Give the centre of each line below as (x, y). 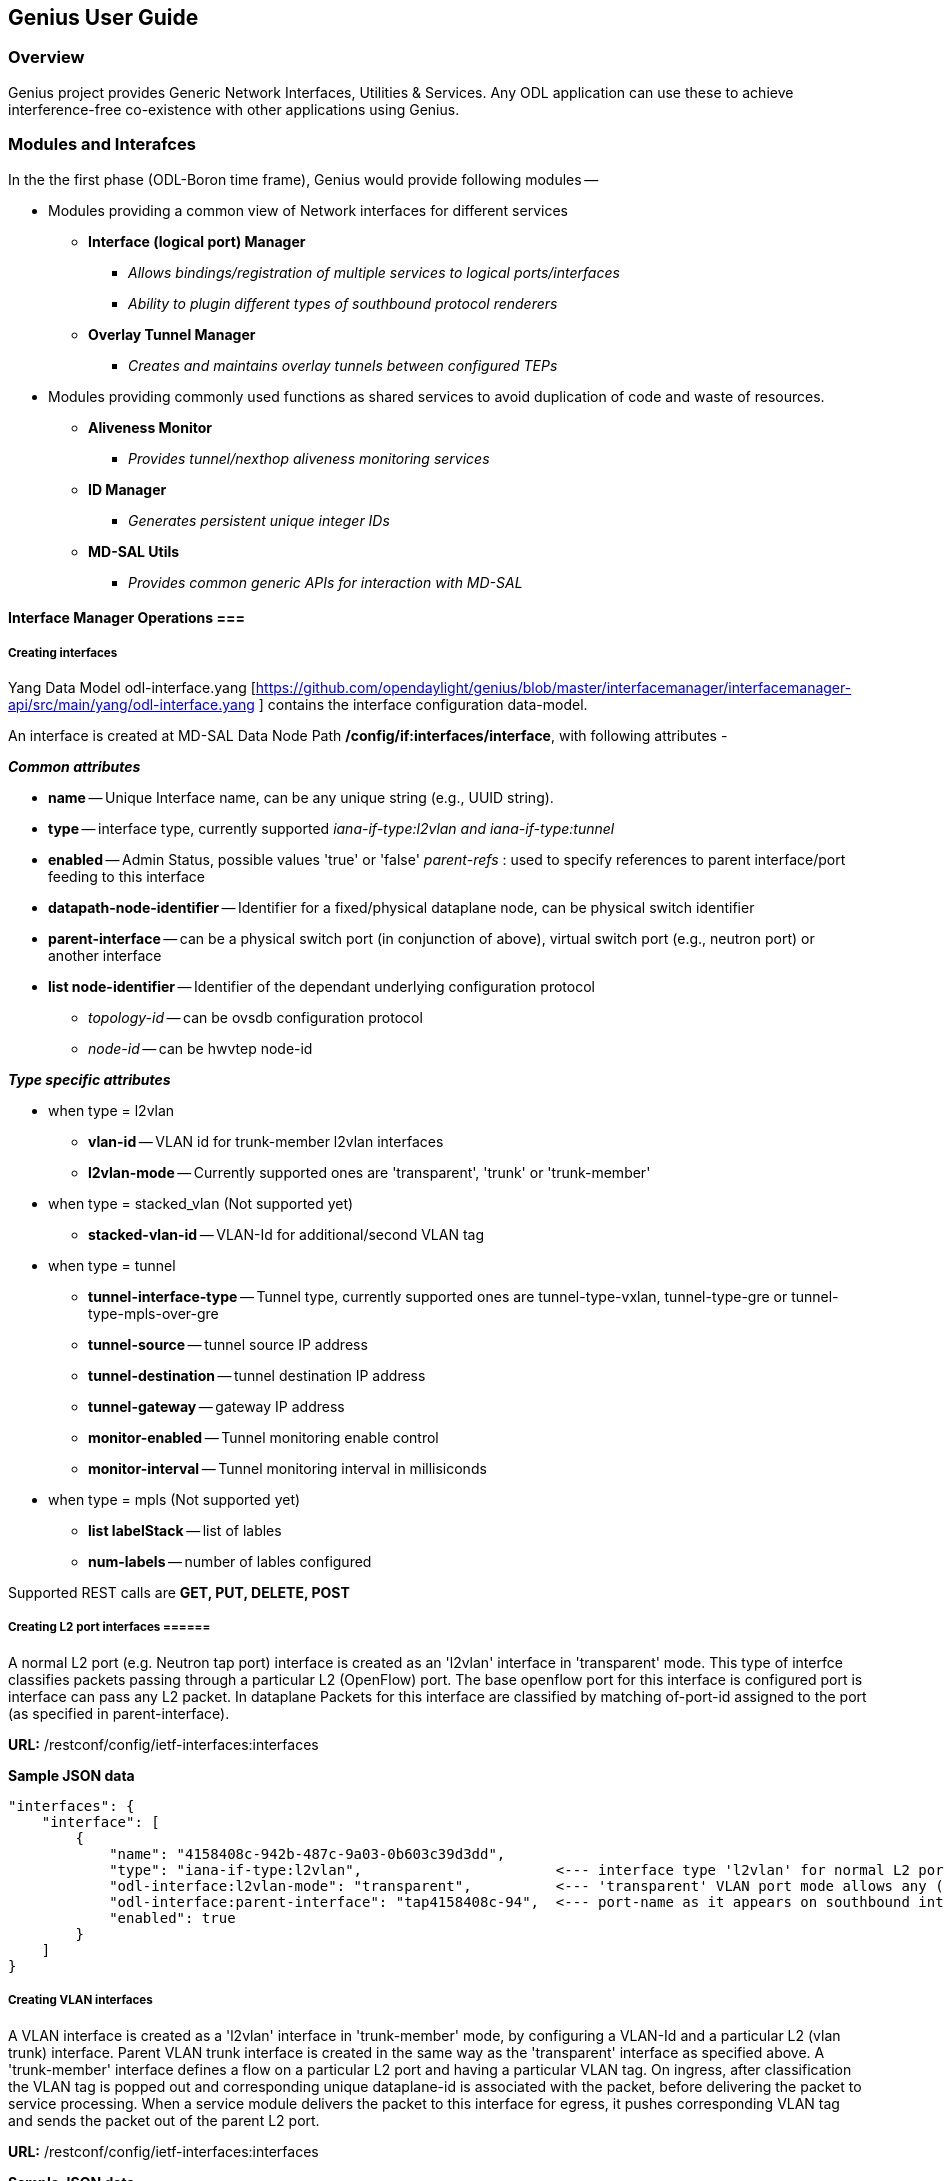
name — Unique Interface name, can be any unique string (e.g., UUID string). (301, 797)
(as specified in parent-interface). (119, 1713)
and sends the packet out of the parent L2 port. (164, 2120)
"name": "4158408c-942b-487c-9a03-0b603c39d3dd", (307, 1853)
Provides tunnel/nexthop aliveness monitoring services (309, 458)
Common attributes (74, 766)
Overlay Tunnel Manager (172, 334)
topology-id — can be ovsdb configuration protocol (255, 1017)
